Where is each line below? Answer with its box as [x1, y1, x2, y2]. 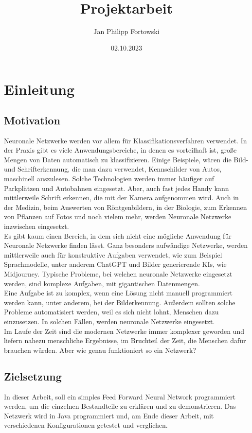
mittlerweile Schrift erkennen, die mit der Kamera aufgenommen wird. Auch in [4, 192, 239, 203]
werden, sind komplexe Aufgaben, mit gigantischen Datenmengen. [4, 278, 200, 288]
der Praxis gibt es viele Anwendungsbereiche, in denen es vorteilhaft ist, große [4, 145, 237, 155]
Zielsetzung [4, 368, 62, 383]
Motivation [4, 112, 60, 127]
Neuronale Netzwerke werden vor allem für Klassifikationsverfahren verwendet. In [4, 135, 247, 145]
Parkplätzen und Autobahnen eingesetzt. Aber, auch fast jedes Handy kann [4, 183, 229, 193]
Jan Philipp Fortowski [93, 26, 160, 36]
